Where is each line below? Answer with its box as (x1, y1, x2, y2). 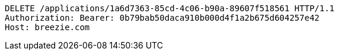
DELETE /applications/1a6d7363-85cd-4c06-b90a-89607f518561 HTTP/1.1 (5, 4, 335, 13)
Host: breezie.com (5, 22, 90, 32)
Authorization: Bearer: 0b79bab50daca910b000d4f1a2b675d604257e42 (5, 13, 320, 22)
